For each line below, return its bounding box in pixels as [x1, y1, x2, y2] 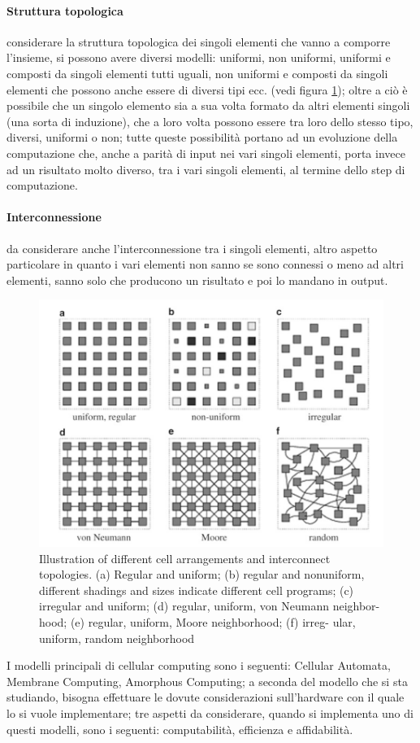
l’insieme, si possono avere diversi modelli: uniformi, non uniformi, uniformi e [6, 49, 391, 66]
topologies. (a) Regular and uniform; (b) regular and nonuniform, [39, 566, 365, 583]
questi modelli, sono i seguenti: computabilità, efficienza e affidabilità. [6, 720, 353, 737]
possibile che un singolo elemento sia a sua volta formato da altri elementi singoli [6, 97, 410, 114]
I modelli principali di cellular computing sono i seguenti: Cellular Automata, [6, 657, 391, 674]
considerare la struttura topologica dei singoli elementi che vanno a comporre [6, 33, 391, 50]
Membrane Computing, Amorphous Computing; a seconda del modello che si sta [6, 672, 408, 689]
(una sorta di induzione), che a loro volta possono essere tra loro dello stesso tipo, [6, 112, 414, 129]
